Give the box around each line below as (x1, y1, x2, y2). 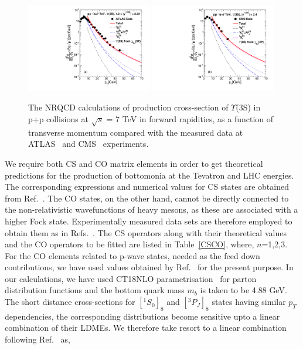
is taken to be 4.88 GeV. (200, 284, 287, 296)
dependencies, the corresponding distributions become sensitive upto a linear (5, 310, 280, 322)
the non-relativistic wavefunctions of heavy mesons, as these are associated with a (5, 203, 298, 216)
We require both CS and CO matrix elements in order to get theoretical (5, 157, 263, 169)
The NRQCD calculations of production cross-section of (28, 101, 229, 113)
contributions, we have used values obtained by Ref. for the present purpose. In (5, 261, 294, 273)
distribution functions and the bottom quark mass (5, 284, 185, 296)
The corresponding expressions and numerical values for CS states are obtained (5, 180, 289, 193)
